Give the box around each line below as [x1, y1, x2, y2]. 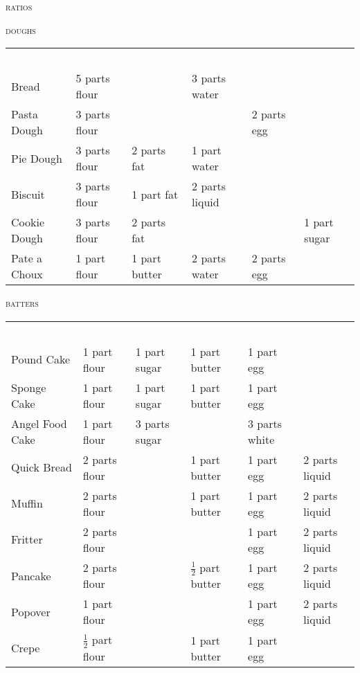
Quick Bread [11, 459, 72, 476]
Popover [11, 603, 51, 620]
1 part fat [132, 186, 179, 202]
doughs [6, 22, 36, 37]
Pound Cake [11, 351, 71, 368]
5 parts [75, 70, 110, 87]
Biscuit [11, 186, 45, 202]
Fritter [11, 531, 43, 548]
